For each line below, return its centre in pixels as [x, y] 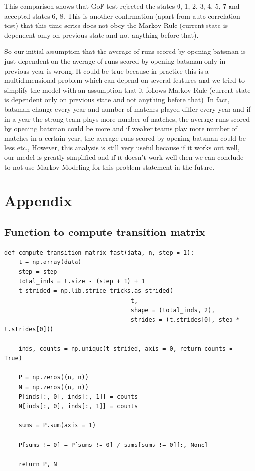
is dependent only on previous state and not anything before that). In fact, [117, 99]
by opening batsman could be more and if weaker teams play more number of [121, 128]
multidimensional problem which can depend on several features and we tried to [125, 80]
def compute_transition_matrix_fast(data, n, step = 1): [99, 252]
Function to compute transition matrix [105, 231]
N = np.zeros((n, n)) [53, 387]
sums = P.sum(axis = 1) [57, 426]
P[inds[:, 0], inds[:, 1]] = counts [78, 397]
